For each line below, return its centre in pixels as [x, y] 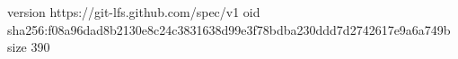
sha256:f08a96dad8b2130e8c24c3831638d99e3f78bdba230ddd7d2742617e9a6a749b [229, 29]
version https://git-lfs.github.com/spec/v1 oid [134, 12]
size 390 [29, 47]
